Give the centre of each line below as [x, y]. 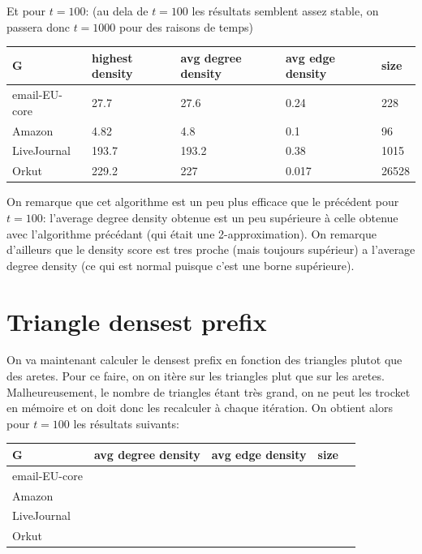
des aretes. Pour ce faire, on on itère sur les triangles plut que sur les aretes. [196, 376]
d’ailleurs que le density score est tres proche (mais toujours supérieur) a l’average [211, 249]
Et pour [26, 11]
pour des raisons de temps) [186, 26]
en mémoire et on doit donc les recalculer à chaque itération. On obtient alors [200, 408]
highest [112, 57]
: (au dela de [117, 11]
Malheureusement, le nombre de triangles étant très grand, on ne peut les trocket [209, 391]
